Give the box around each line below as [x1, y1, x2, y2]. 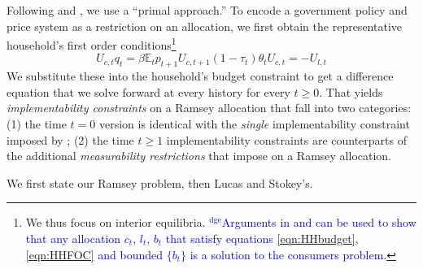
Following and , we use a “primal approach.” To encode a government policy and [7, 2, 408, 18]
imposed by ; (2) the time [7, 131, 134, 148]
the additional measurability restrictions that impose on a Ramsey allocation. [7, 147, 391, 164]
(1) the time [7, 115, 67, 132]
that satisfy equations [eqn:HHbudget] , [165, 229, 359, 246]
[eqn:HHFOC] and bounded [25, 245, 164, 262]
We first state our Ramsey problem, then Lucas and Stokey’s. [7, 174, 313, 191]
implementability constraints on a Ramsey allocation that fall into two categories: [7, 99, 412, 116]
